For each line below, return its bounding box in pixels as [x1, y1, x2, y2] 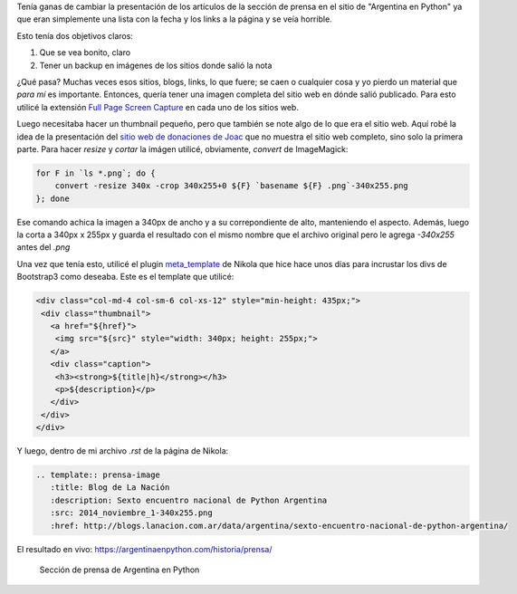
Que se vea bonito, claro [39, 47, 131, 58]
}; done [35, 193, 70, 204]
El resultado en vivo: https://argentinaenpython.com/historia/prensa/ [16, 543, 273, 554]
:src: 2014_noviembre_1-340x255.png [50, 508, 213, 518]
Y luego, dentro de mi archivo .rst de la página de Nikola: [16, 445, 229, 456]
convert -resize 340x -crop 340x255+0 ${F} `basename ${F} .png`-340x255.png [54, 181, 409, 191]
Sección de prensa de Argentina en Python [39, 564, 200, 575]
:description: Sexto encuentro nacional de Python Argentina [50, 494, 328, 505]
